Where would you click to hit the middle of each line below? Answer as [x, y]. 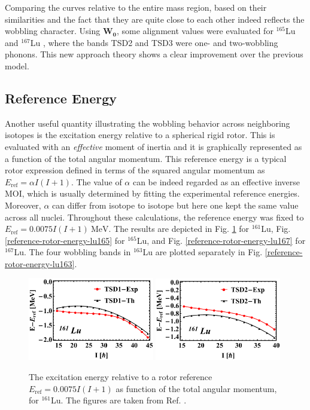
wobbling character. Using [53, 31]
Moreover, [23, 205]
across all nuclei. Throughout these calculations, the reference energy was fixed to [154, 217]
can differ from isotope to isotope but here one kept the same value [175, 205]
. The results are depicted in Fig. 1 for [179, 229]
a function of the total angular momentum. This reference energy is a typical [146, 158]
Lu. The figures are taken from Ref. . [118, 400]
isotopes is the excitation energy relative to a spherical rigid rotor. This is [140, 135]
